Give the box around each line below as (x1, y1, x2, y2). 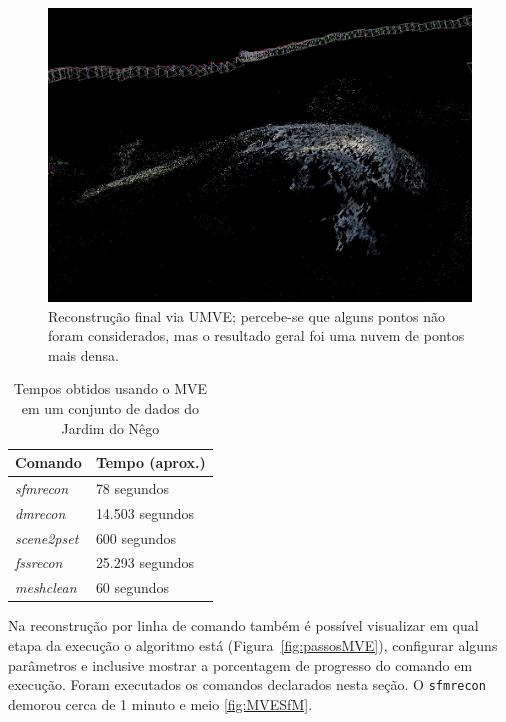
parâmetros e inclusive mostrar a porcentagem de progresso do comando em (8, 654, 473, 675)
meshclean (15, 577, 77, 598)
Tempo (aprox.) (95, 452, 206, 473)
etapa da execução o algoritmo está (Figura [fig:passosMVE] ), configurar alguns (8, 635, 498, 656)
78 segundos (95, 477, 170, 498)
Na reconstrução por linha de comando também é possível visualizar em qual (8, 615, 479, 636)
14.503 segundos (95, 502, 195, 523)
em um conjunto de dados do (21, 397, 200, 418)
